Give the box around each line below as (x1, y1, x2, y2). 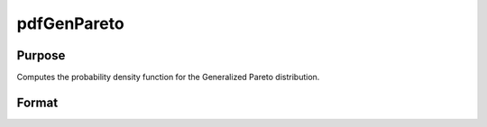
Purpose (16, 48, 66, 63)
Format (16, 95, 59, 110)
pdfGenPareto (16, 14, 125, 33)
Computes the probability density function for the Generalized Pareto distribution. (16, 72, 320, 83)
